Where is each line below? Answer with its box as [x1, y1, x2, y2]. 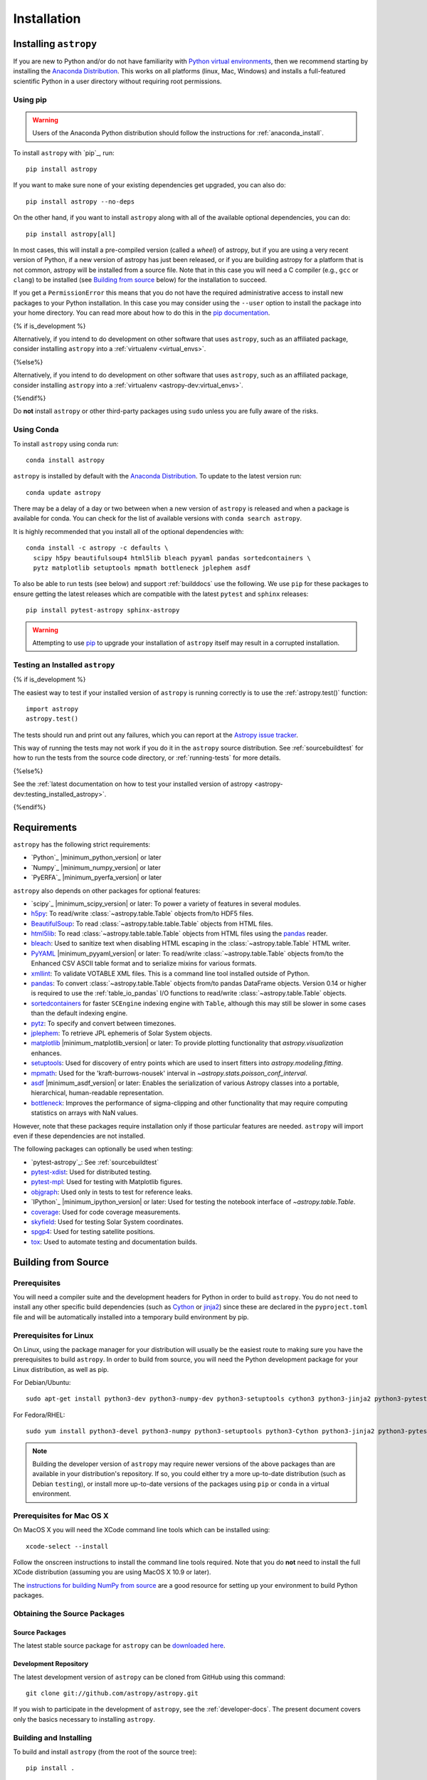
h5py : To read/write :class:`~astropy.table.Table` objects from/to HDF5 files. [31, 909, 254, 918]
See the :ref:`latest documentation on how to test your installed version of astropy [13, 780, 253, 788]
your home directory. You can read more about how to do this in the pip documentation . [13, 308, 270, 317]
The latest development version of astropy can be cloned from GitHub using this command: [13, 1672, 285, 1681]
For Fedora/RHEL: [13, 1410, 65, 1419]
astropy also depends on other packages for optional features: [13, 886, 201, 895]
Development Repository [13, 1660, 89, 1668]
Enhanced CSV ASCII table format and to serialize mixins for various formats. [31, 959, 257, 968]
